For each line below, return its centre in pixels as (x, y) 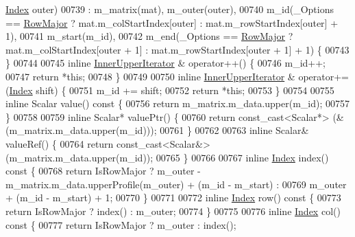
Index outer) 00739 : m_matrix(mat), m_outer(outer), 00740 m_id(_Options (170, 9)
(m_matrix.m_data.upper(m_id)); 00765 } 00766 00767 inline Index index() (167, 157)
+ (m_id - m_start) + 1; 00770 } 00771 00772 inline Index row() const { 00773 (173, 197)
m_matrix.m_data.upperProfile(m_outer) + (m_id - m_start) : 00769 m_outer (176, 184)
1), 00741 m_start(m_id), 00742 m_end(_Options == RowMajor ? (149, 36)
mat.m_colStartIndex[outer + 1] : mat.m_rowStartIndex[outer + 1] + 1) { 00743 (177, 49)
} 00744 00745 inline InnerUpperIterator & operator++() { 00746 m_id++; (166, 63)
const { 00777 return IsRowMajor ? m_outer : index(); (121, 224)
